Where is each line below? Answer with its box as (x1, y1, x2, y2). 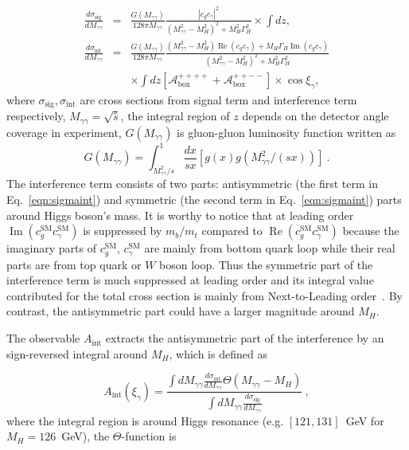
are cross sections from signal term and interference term (80, 91, 357, 108)
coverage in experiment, (6, 123, 122, 140)
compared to (201, 222, 263, 239)
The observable (6, 330, 80, 346)
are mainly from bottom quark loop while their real (144, 240, 395, 256)
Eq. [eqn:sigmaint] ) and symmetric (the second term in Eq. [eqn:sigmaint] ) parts (6, 191, 402, 208)
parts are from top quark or (6, 256, 142, 272)
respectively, (6, 108, 66, 124)
